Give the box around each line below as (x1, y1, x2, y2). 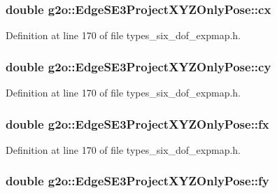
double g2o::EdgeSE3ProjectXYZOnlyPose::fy (6, 172, 269, 190)
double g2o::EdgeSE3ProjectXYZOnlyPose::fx (6, 115, 269, 132)
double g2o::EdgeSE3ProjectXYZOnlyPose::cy (6, 57, 271, 75)
